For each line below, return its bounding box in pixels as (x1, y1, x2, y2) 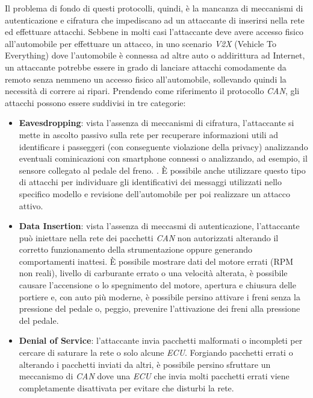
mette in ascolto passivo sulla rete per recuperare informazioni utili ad (19, 128, 279, 141)
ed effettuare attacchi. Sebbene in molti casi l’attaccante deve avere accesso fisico (5, 25, 304, 38)
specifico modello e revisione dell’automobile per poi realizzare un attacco (19, 187, 291, 200)
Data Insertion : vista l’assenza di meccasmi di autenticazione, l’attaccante (19, 220, 300, 232)
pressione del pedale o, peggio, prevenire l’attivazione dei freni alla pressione (19, 302, 300, 315)
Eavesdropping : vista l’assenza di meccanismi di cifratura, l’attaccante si (19, 116, 294, 129)
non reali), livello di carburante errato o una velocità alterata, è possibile (19, 267, 288, 279)
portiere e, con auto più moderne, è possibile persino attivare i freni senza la (19, 290, 301, 303)
